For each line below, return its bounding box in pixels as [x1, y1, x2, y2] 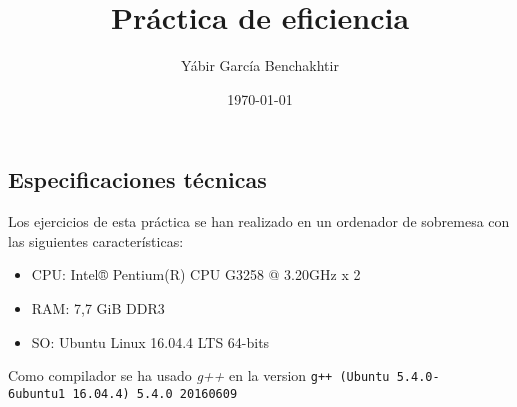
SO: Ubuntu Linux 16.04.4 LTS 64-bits [31, 331, 270, 352]
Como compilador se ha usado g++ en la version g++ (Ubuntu [8, 365, 390, 386]
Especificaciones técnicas [8, 164, 267, 195]
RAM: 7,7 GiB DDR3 [31, 297, 165, 318]
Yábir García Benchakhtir [181, 55, 339, 76]
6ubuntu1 [8, 386, 66, 401]
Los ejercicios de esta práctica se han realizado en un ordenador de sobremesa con [8, 211, 510, 232]
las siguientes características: [8, 230, 184, 251]
